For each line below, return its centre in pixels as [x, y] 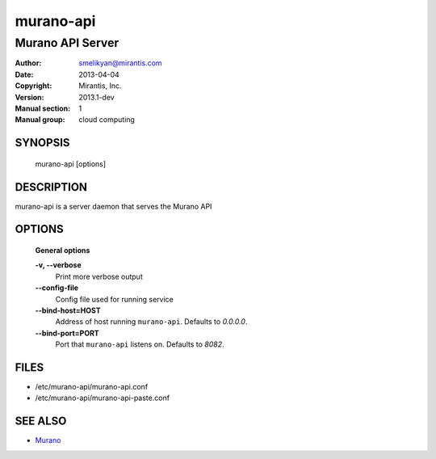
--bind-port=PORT [67, 333]
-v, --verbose [59, 265]
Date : [24, 74]
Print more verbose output [99, 276]
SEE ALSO [41, 421]
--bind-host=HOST [68, 310]
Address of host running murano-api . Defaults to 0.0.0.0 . [151, 322]
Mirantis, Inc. [100, 86]
